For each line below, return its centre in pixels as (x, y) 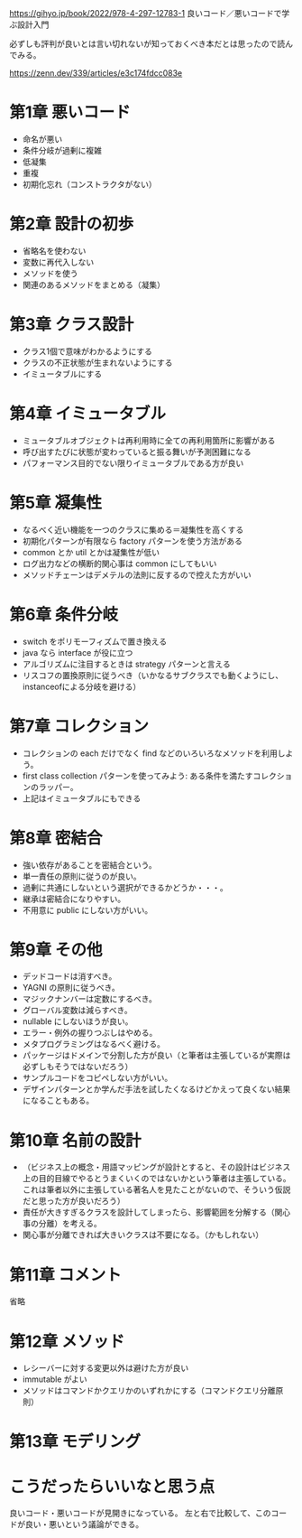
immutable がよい (55, 1379)
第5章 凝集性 (56, 503)
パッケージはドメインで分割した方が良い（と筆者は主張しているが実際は (156, 1056)
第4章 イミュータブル (88, 414)
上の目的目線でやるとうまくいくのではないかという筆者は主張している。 (156, 1179)
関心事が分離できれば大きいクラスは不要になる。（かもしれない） (143, 1235)
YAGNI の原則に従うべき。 (71, 988)
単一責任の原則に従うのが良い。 (82, 876)
